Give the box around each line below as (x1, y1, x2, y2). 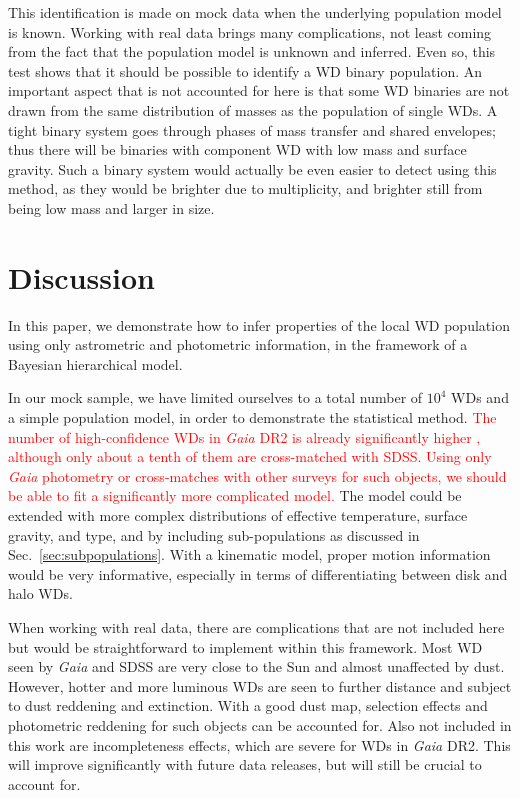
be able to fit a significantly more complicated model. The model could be (8, 485, 462, 506)
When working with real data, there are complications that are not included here (8, 616, 505, 637)
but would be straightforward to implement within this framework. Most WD (8, 636, 483, 657)
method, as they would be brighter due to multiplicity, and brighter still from (8, 178, 483, 199)
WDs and (451, 387, 509, 408)
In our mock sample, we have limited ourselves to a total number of (8, 387, 423, 408)
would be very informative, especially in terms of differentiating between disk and (8, 563, 508, 584)
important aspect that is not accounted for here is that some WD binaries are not (8, 80, 510, 101)
